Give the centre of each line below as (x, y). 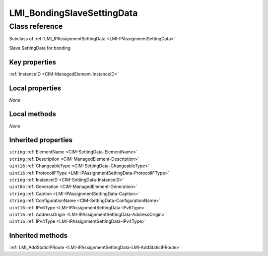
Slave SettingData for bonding (40, 48)
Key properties (33, 62)
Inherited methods (38, 236)
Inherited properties (41, 140)
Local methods (33, 114)
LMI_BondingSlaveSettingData (73, 13)
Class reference (36, 26)
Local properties (35, 88)
